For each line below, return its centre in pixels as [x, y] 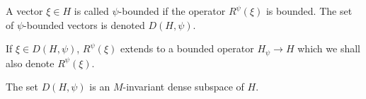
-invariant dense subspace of [183, 87]
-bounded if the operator [172, 11]
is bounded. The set [309, 11]
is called [91, 11]
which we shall [329, 48]
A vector [24, 11]
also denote [30, 63]
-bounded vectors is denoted [84, 24]
